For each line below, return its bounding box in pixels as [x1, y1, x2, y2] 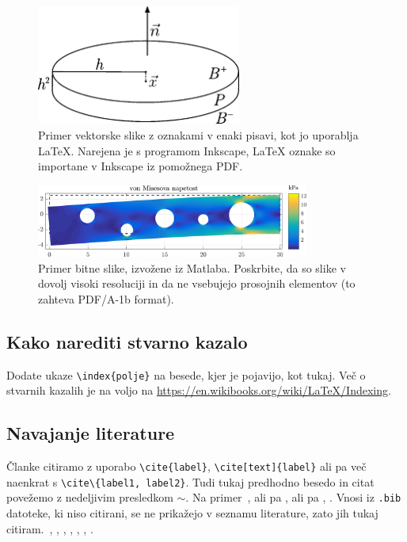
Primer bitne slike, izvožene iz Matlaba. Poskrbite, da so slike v [38, 259, 346, 276]
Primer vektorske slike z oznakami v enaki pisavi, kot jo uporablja [38, 127, 359, 143]
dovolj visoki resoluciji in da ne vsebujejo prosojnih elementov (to [38, 275, 356, 292]
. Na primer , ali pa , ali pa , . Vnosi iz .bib [185, 489, 401, 506]
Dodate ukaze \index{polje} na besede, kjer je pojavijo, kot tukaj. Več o [6, 366, 366, 383]
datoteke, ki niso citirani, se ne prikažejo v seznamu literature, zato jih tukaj [6, 504, 378, 521]
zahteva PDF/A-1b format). [38, 290, 174, 307]
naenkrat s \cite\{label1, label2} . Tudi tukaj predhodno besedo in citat [6, 473, 375, 490]
